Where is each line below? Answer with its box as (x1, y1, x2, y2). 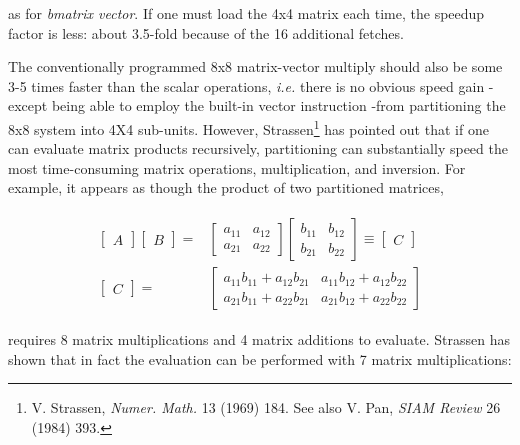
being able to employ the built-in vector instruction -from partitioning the (51, 95, 506, 116)
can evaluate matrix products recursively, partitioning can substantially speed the (8, 138, 508, 159)
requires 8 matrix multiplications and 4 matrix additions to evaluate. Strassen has (8, 329, 510, 350)
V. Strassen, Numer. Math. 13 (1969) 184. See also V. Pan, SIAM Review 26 (31, 397, 501, 418)
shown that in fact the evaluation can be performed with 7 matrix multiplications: (8, 348, 512, 369)
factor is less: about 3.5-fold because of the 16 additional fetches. (8, 22, 404, 43)
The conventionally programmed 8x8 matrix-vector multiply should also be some (8, 56, 503, 77)
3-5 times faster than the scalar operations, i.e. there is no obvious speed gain (8, 75, 485, 96)
